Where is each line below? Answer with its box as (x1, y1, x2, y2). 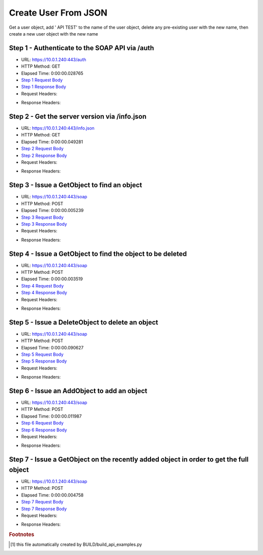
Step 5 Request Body (21, 351, 64, 358)
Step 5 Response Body (21, 358, 67, 364)
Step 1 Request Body (21, 77, 63, 83)
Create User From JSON (9, 7, 108, 18)
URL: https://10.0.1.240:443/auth (21, 57, 86, 62)
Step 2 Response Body (21, 153, 67, 158)
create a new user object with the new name (9, 31, 98, 37)
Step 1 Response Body (21, 84, 66, 90)
